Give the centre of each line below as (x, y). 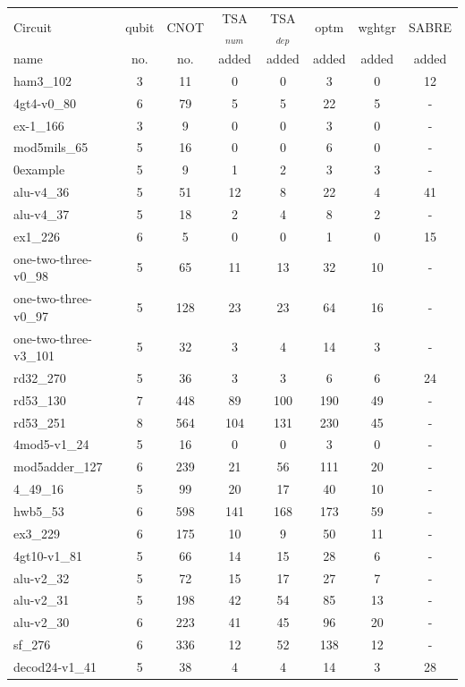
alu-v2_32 (42, 577)
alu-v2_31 (42, 600)
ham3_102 (42, 80)
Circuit (33, 26)
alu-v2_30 (42, 622)
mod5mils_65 (51, 147)
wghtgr (377, 26)
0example (39, 170)
